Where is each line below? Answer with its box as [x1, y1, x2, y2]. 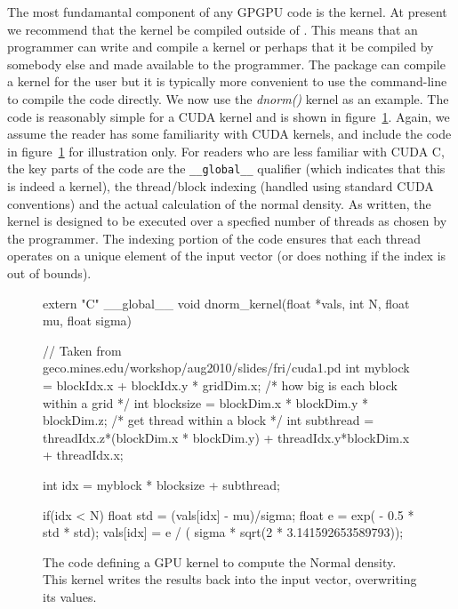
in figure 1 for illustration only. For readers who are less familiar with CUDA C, [7, 141, 445, 160]
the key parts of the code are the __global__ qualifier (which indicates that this [7, 159, 446, 178]
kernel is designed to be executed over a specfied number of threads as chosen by [7, 212, 447, 230]
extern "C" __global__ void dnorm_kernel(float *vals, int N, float [43, 293, 410, 312]
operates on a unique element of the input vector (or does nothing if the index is [7, 246, 446, 265]
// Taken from [43, 341, 122, 359]
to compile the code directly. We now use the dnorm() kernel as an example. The [7, 89, 449, 108]
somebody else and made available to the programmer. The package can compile [7, 54, 446, 73]
